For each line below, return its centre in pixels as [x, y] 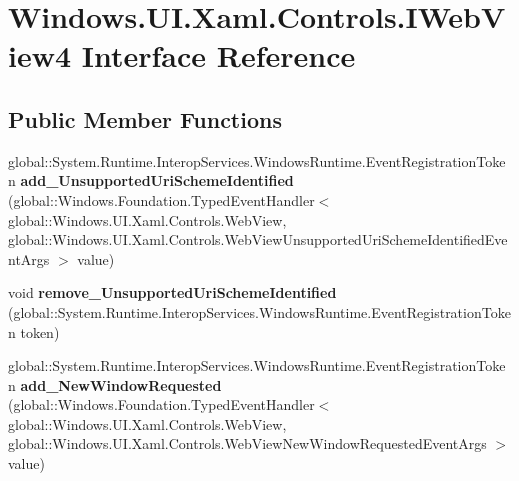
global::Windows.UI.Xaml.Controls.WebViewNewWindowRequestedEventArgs [247, 443]
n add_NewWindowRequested [115, 384]
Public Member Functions [145, 118]
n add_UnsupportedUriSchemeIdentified [151, 180]
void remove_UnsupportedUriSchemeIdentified [172, 292]
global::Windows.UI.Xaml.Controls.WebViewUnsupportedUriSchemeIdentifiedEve [258, 239]
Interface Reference [218, 55]
